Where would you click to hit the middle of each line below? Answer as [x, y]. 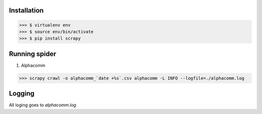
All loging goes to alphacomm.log [42, 105]
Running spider [33, 54]
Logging [22, 93]
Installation [26, 10]
